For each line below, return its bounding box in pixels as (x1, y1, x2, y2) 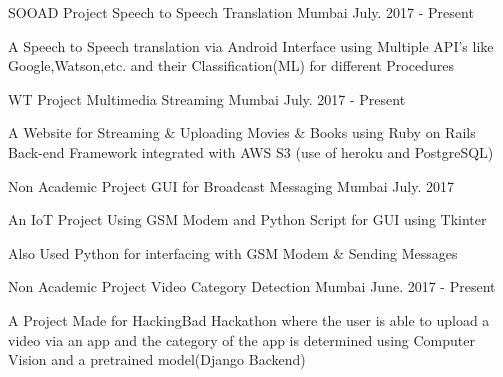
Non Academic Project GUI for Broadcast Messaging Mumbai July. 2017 (8, 175, 454, 196)
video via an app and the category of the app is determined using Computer (8, 329, 475, 350)
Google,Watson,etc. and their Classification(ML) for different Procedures (8, 55, 454, 76)
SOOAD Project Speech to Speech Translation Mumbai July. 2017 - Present (8, 2, 474, 22)
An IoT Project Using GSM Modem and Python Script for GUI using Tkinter (8, 209, 487, 230)
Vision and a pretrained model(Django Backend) (8, 349, 306, 370)
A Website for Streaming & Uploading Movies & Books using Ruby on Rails (8, 122, 476, 143)
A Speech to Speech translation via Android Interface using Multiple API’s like (8, 35, 494, 56)
